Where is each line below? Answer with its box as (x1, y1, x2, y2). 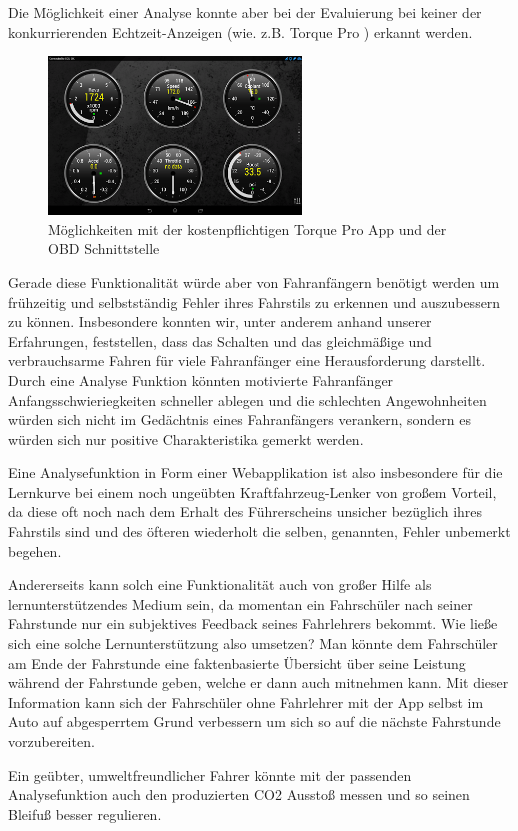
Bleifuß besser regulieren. (8, 803, 162, 824)
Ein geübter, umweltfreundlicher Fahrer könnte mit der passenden (8, 764, 412, 785)
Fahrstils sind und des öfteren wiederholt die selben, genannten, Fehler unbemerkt (8, 521, 511, 542)
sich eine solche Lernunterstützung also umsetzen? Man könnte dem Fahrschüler (8, 633, 498, 654)
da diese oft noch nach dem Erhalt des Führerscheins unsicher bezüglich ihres (8, 501, 483, 522)
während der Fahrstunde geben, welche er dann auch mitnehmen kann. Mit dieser (8, 672, 509, 693)
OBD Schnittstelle (48, 238, 160, 259)
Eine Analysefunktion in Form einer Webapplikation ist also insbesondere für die (8, 462, 503, 483)
